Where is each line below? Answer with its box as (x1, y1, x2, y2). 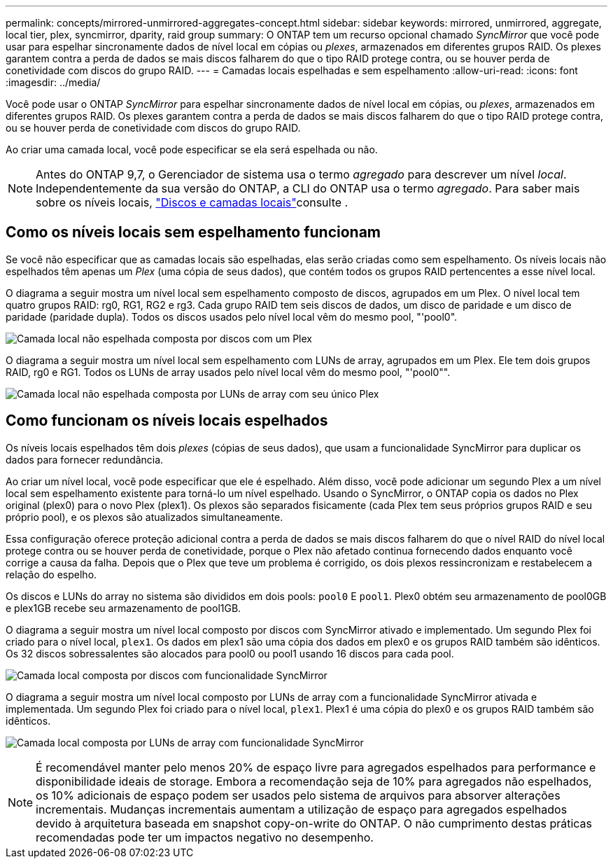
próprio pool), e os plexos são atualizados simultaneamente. (6, 510, 283, 523)
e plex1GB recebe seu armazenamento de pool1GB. (6, 601, 241, 614)
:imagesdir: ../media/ (6, 76, 101, 88)
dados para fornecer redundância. (6, 453, 164, 466)
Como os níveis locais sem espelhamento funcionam (6, 223, 381, 242)
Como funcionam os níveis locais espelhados (6, 412, 328, 430)
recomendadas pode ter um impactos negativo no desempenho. (36, 830, 374, 844)
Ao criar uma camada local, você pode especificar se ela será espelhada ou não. (6, 144, 378, 155)
